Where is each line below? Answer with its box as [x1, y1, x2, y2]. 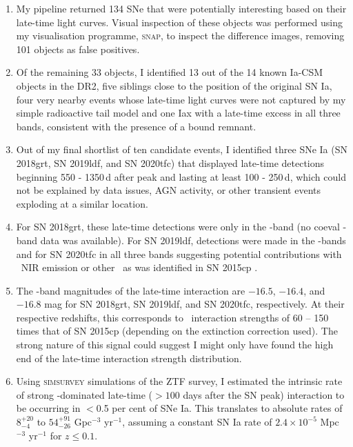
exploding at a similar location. [16, 196, 148, 210]
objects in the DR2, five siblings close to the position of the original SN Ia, [16, 78, 332, 92]
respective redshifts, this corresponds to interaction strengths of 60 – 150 [16, 310, 329, 324]
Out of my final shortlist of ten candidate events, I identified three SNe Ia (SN [16, 142, 347, 157]
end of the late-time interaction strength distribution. [16, 350, 242, 365]
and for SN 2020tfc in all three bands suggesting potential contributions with [16, 246, 342, 261]
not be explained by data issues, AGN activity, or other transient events [16, 183, 321, 197]
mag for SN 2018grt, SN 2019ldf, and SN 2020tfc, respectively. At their [44, 297, 345, 311]
